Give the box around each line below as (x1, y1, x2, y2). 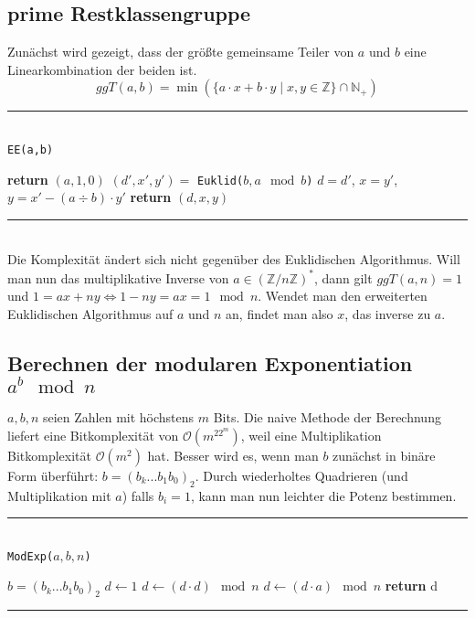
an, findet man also (226, 304, 333, 323)
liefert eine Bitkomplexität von (7, 425, 179, 444)
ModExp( (7, 549, 54, 563)
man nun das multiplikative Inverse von (7, 268, 229, 287)
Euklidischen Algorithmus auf (7, 304, 174, 323)
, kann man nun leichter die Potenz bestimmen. (190, 485, 457, 505)
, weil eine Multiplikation (240, 425, 382, 444)
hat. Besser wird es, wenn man (147, 445, 319, 464)
